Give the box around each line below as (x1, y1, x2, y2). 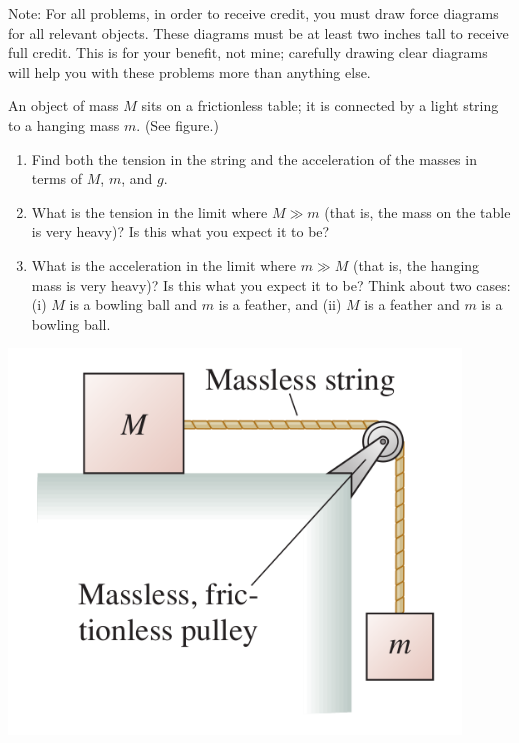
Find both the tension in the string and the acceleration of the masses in (31, 148, 477, 169)
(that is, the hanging (352, 254, 480, 275)
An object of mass (8, 95, 119, 116)
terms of (31, 168, 83, 189)
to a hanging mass (8, 114, 120, 135)
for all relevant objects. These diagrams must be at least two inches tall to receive (8, 22, 509, 43)
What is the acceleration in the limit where (31, 254, 296, 275)
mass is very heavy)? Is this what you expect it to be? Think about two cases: (31, 274, 511, 295)
